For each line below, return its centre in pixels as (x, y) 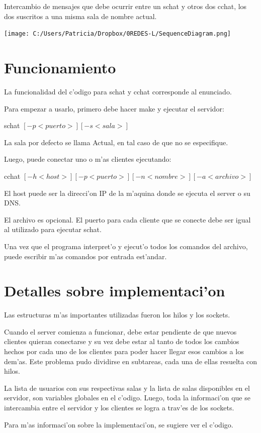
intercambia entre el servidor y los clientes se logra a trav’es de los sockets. (119, 407)
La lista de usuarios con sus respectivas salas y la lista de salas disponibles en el (127, 388)
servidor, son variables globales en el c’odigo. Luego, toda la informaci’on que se (127, 398)
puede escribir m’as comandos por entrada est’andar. (85, 256)
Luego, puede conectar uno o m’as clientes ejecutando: (88, 159)
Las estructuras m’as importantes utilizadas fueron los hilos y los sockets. (117, 315)
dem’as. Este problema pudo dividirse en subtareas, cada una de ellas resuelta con (130, 361)
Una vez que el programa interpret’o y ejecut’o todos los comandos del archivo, (126, 246)
